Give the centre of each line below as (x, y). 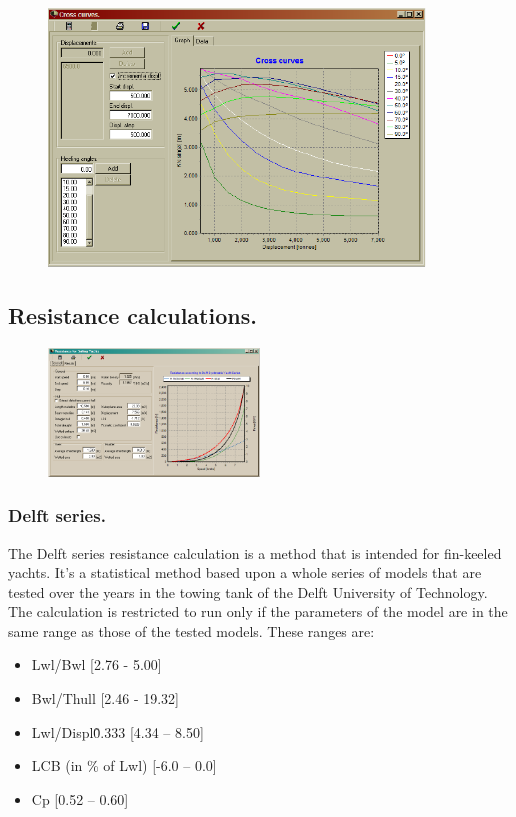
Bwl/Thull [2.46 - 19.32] (105, 698)
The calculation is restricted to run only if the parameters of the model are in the (258, 611)
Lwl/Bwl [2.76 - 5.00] (96, 664)
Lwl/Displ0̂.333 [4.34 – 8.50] (117, 731)
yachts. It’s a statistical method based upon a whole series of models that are (245, 572)
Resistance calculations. (132, 315)
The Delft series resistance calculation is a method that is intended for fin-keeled (255, 552)
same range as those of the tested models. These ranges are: (191, 630)
